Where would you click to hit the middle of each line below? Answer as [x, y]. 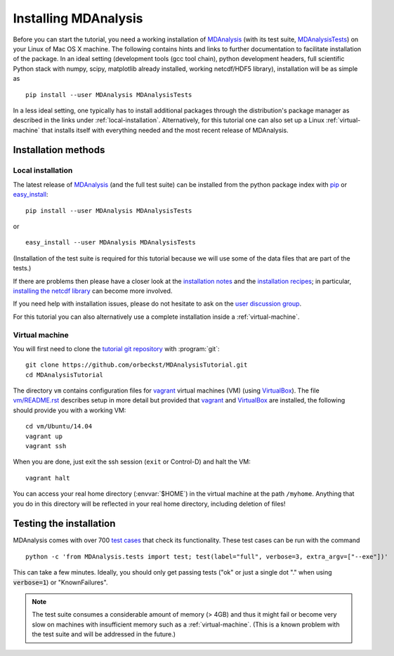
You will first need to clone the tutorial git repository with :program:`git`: [116, 348]
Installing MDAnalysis [78, 18]
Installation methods [59, 150]
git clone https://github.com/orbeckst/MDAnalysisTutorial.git [137, 365]
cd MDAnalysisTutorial [65, 375]
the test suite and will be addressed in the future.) [104, 634]
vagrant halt [48, 478]
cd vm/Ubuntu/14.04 [59, 426]
